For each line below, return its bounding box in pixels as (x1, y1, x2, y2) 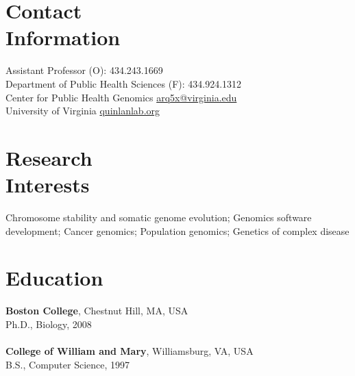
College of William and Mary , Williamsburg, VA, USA (5, 344, 254, 358)
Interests (5, 171, 90, 199)
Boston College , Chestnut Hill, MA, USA (5, 303, 188, 318)
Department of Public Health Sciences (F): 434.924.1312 (5, 76, 242, 90)
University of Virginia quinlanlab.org (5, 103, 160, 118)
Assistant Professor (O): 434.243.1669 (5, 63, 163, 77)
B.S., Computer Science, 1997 (5, 357, 130, 371)
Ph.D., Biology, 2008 (5, 316, 92, 331)
